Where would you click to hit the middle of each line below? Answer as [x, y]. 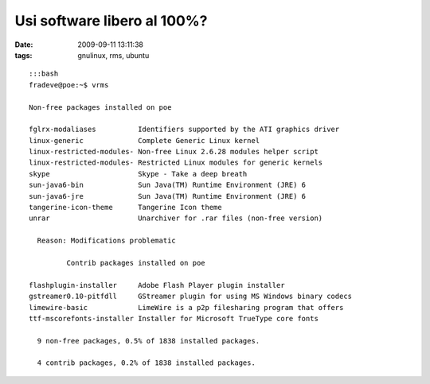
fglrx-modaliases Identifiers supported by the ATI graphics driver [184, 130]
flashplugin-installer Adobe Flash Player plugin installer [157, 285]
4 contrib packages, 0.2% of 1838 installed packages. [147, 363]
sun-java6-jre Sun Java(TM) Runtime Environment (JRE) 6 [168, 196]
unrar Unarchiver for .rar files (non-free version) [176, 218]
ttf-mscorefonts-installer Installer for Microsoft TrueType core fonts [174, 318]
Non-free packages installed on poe [100, 107]
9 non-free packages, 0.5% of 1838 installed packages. [149, 341]
